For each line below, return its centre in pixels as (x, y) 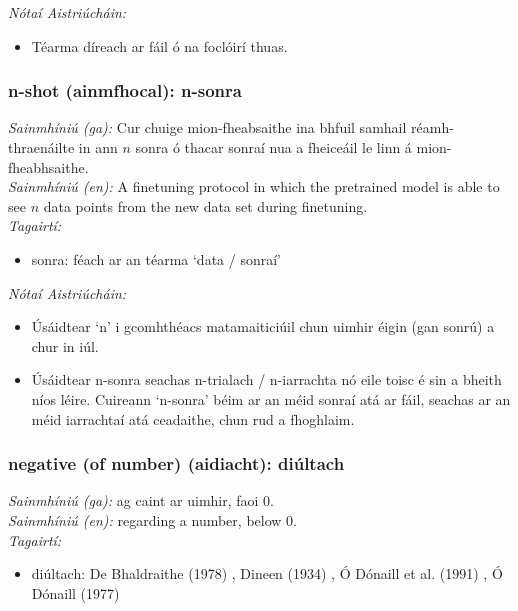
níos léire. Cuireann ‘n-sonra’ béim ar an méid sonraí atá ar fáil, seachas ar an (271, 398)
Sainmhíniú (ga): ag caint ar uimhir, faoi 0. (141, 500)
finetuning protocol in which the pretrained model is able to (316, 186)
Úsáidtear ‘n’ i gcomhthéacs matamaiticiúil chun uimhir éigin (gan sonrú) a (263, 326)
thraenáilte (41, 147)
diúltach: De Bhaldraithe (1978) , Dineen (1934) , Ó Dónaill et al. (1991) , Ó (267, 573)
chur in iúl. (65, 345)
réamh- (432, 127)
